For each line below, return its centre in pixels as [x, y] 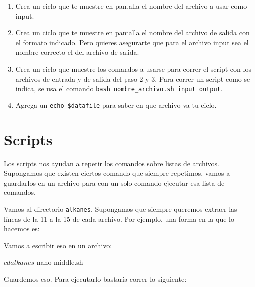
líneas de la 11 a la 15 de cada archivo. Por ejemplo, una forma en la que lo [119, 219]
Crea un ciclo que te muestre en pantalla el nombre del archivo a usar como [131, 6]
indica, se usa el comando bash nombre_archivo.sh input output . [119, 88]
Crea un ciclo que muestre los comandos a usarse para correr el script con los [133, 68]
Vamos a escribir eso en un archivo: [58, 245]
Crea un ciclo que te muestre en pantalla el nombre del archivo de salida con [132, 33]
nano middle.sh [60, 262]
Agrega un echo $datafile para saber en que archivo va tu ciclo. [116, 105]
